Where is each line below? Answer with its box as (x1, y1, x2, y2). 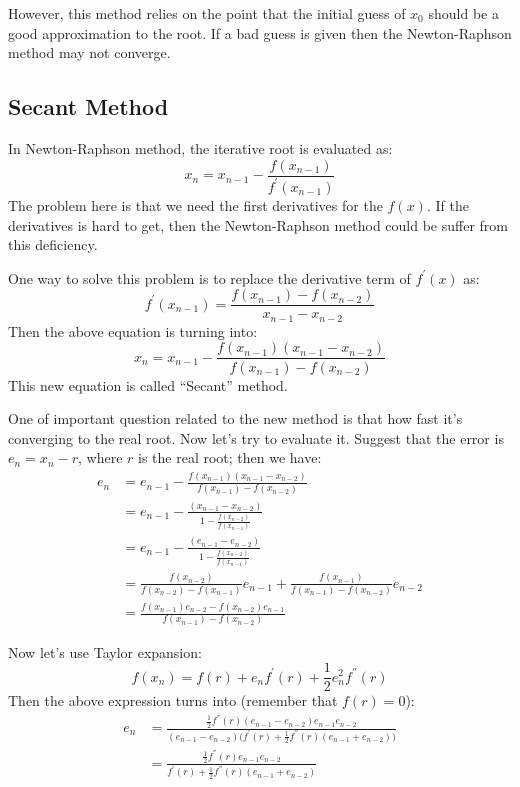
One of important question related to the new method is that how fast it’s (8, 408, 463, 429)
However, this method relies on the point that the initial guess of (8, 3, 406, 23)
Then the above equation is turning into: (8, 320, 258, 341)
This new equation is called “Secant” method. (8, 374, 288, 395)
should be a (428, 3, 499, 23)
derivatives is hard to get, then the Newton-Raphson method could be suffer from (8, 214, 508, 235)
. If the (426, 194, 469, 215)
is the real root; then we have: (138, 447, 322, 468)
